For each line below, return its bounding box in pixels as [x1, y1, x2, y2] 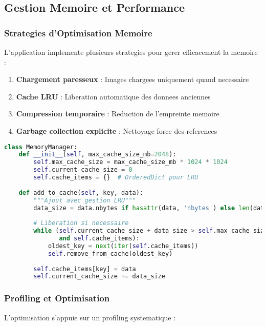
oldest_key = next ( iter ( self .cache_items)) [48, 242, 198, 250]
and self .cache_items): [59, 235, 140, 242]
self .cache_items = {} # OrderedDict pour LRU [33, 174, 198, 181]
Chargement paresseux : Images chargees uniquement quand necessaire [16, 74, 249, 85]
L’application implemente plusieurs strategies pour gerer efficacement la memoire [4, 47, 258, 57]
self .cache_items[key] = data [33, 265, 136, 273]
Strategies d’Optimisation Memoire [4, 26, 152, 39]
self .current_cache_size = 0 [33, 166, 132, 174]
